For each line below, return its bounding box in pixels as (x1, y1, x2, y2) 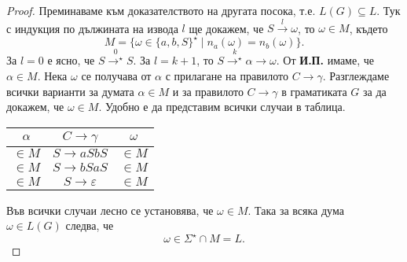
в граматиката (281, 83, 347, 99)
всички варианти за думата (6, 83, 134, 99)
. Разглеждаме (322, 67, 390, 83)
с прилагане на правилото (165, 67, 289, 83)
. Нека (37, 67, 68, 83)
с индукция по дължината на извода (6, 20, 178, 36)
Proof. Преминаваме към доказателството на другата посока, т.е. (6, 2, 316, 18)
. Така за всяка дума (247, 201, 344, 218)
